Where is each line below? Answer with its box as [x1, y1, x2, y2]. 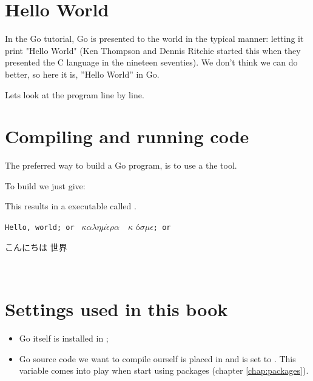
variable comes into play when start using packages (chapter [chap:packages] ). [19, 364, 309, 377]
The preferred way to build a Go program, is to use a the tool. [5, 159, 237, 172]
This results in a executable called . [5, 200, 136, 212]
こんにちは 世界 [5, 240, 67, 253]
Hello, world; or [5, 223, 75, 232]
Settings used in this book [5, 297, 228, 322]
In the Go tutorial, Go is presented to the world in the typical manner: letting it [5, 32, 304, 45]
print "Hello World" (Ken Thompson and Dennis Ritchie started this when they [5, 44, 301, 56]
